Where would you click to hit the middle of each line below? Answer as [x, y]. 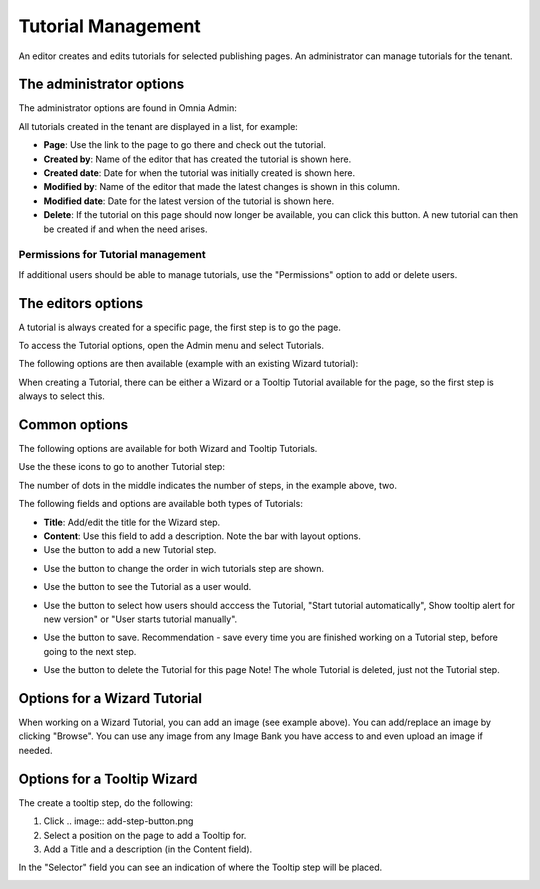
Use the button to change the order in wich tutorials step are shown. [184, 568]
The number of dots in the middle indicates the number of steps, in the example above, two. [207, 485]
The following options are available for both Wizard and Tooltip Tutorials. [168, 449]
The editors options [81, 303]
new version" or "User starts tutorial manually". [140, 619]
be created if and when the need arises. [125, 229]
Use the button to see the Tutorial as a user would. [147, 587]
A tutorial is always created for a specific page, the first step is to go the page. [180, 327]
